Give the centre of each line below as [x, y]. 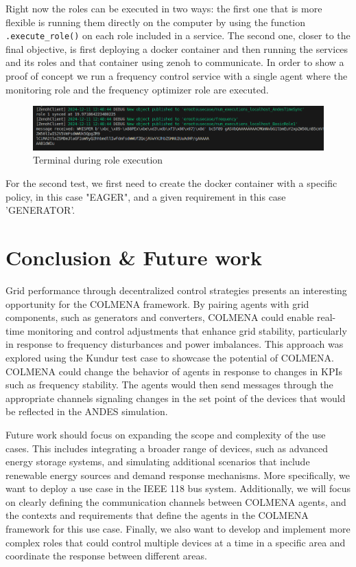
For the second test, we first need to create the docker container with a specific [171, 183]
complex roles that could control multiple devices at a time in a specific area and [176, 542]
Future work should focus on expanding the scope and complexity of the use [166, 434]
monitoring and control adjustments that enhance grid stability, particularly [187, 330]
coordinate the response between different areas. [106, 556]
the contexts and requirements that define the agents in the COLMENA [157, 515]
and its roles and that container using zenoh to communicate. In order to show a [175, 62]
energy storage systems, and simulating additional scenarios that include [158, 462]
